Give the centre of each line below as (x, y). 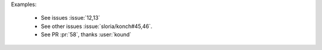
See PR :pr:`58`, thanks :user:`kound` (86, 35)
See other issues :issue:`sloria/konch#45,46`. (97, 26)
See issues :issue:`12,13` (71, 18)
